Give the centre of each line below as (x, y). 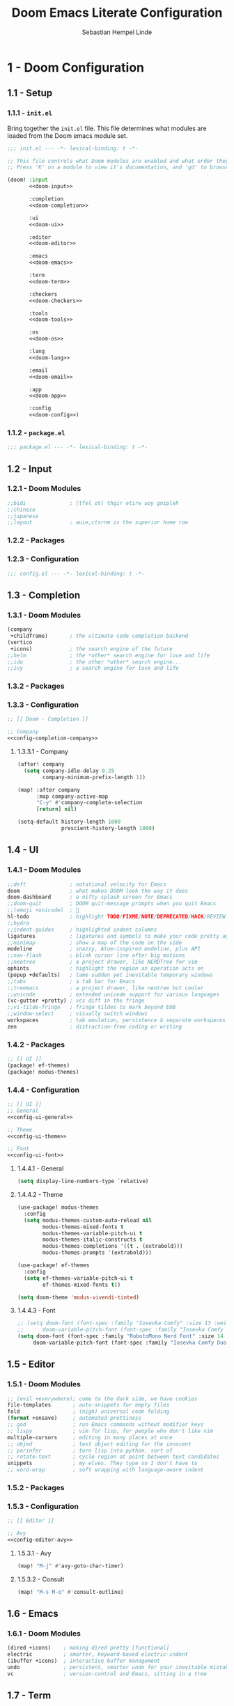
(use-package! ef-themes (53, 1265)
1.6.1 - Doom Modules (44, 1633)
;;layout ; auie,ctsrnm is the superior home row (98, 523)
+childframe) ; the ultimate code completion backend (99, 636)
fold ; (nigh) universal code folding (88, 1411)
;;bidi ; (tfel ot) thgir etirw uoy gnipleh (93, 503)
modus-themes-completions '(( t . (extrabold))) (113, 1246)
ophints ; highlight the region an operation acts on (106, 969)
